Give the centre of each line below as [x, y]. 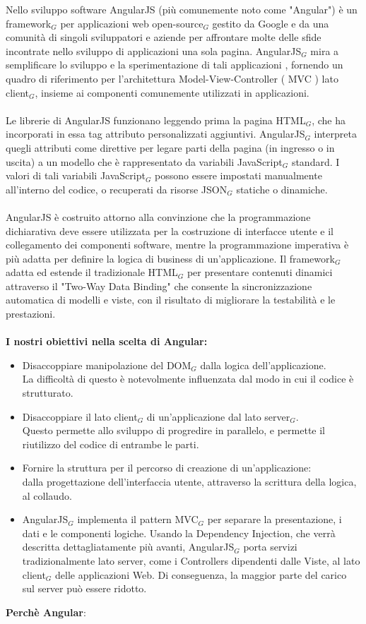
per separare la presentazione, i [274, 519]
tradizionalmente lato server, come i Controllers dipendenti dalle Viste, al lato [191, 560]
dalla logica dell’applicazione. [263, 365]
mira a [325, 50]
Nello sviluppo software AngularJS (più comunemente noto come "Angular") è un [182, 9]
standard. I [315, 161]
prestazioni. [31, 314]
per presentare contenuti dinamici [260, 272]
